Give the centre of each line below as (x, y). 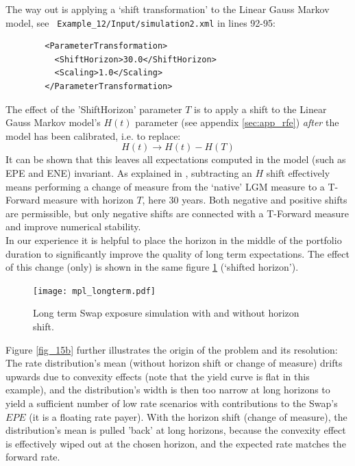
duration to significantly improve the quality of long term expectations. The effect (177, 253)
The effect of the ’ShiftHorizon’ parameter (94, 109)
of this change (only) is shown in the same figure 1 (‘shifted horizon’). (152, 267)
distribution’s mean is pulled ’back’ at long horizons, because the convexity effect (176, 430)
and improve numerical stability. (73, 226)
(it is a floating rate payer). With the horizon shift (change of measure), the (188, 416)
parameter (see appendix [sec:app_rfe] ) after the (237, 122)
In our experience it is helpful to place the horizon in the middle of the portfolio (174, 240)
